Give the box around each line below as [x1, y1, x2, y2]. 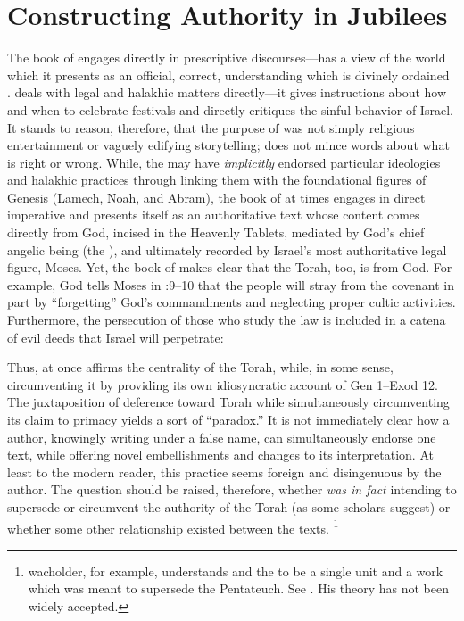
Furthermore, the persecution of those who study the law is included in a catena [7, 310, 446, 329]
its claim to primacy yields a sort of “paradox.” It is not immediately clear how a [7, 410, 450, 428]
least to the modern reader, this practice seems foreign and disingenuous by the [7, 462, 442, 481]
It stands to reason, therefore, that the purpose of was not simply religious [7, 118, 415, 137]
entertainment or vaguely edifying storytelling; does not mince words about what [7, 136, 450, 154]
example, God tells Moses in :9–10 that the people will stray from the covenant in [7, 275, 454, 294]
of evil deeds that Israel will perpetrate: [7, 327, 224, 346]
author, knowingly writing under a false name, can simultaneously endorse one [7, 427, 436, 446]
